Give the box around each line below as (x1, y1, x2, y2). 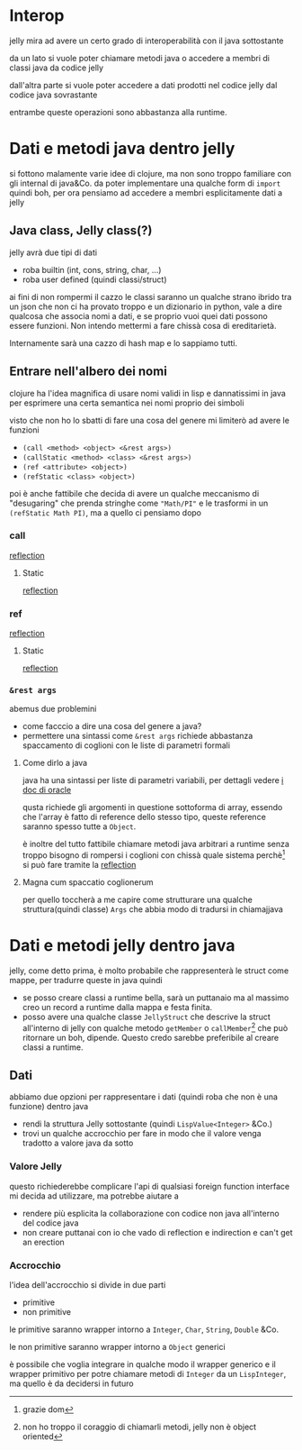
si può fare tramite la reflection (22, 860, 137, 871)
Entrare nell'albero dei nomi (9, 364, 168, 379)
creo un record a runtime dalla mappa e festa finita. (22, 1001, 213, 1012)
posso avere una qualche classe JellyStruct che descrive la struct (22, 1011, 271, 1022)
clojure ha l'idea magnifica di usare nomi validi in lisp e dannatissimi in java (9, 388, 286, 398)
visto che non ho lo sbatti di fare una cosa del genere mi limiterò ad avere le (9, 415, 290, 425)
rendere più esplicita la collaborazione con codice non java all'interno (22, 1208, 280, 1218)
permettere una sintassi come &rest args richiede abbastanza (22, 731, 253, 742)
